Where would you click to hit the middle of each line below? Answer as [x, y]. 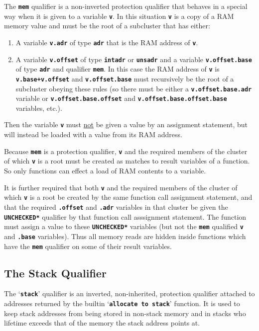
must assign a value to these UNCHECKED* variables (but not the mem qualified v [124, 226]
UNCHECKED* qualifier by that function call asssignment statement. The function [125, 216]
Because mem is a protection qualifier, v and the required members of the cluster [126, 151]
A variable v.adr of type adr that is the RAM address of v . [107, 42]
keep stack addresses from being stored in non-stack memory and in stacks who [125, 313]
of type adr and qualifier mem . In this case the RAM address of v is [118, 69]
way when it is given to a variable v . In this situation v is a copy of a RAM [119, 16]
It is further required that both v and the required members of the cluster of [121, 187]
